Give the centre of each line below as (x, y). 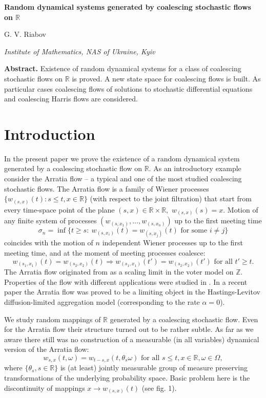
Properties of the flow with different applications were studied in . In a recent (126, 281)
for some (194, 231)
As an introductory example (197, 168)
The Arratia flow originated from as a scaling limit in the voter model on (119, 272)
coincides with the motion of (49, 243)
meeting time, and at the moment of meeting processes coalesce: (105, 253)
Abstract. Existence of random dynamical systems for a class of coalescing (123, 68)
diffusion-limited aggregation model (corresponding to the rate (102, 301)
